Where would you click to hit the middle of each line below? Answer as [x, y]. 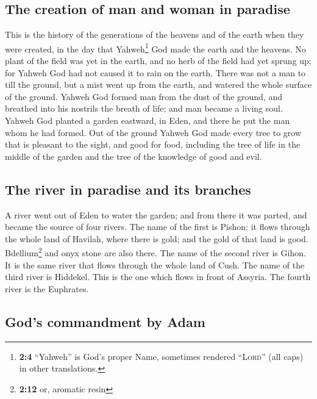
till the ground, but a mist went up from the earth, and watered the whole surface [158, 84]
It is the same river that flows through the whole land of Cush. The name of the [155, 264]
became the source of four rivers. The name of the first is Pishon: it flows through [158, 227]
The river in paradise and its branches [128, 189]
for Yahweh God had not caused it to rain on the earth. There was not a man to [155, 72]
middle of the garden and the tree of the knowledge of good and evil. [134, 156]
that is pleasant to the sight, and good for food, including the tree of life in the [153, 144]
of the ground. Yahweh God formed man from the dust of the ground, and [144, 96]
